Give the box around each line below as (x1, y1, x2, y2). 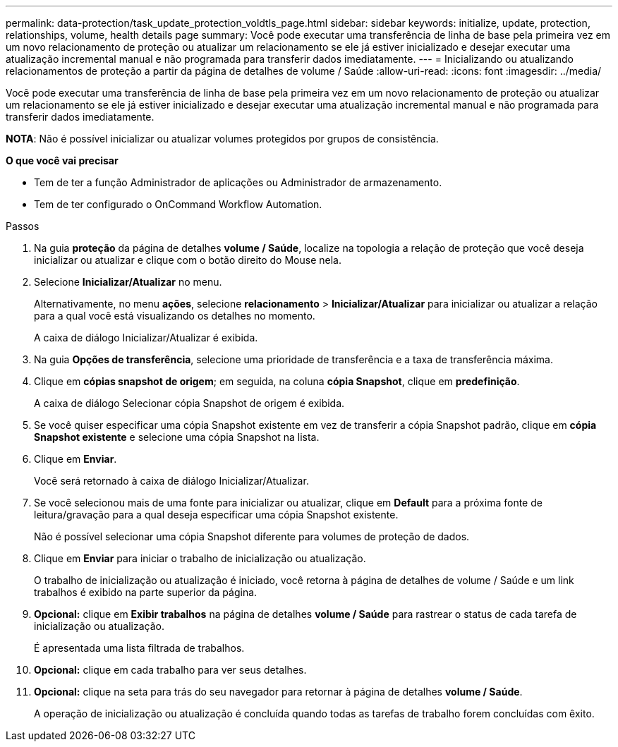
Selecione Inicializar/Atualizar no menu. (34, 276, 222, 288)
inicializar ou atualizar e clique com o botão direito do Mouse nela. (34, 254, 341, 266)
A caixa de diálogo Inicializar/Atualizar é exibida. (34, 332, 258, 344)
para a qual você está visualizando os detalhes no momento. (34, 310, 315, 322)
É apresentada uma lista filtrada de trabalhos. (34, 642, 245, 654)
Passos (6, 220, 40, 232)
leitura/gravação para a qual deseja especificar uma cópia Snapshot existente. (34, 509, 399, 521)
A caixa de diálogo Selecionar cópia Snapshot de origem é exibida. (34, 397, 345, 409)
